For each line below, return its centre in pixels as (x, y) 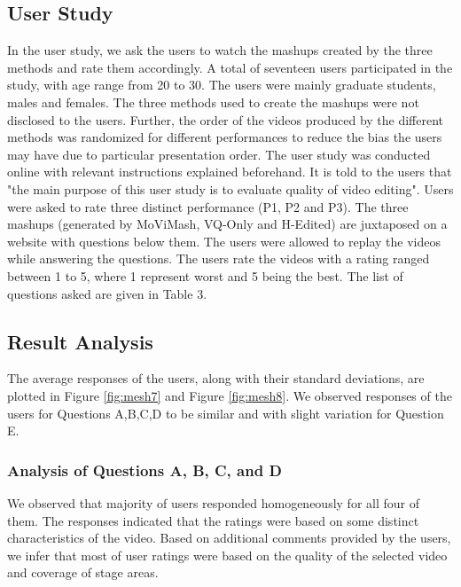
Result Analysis (80, 341)
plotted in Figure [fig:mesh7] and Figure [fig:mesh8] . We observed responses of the (230, 395)
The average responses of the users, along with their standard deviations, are (216, 378)
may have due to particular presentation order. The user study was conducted (219, 154)
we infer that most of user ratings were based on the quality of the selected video (227, 555)
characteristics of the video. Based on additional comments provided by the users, (229, 538)
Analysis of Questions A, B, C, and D (145, 470)
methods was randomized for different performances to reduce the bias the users (225, 137)
